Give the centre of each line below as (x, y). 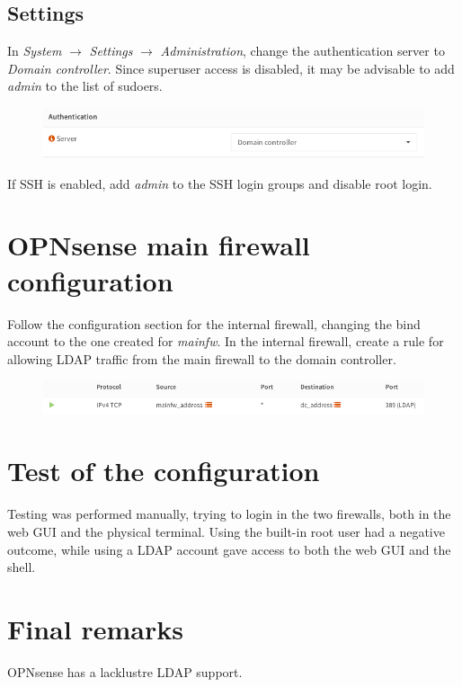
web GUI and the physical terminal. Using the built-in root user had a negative (226, 531)
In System (35, 51)
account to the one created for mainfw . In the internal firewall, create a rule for (226, 341)
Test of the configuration (164, 471)
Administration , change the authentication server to (302, 51)
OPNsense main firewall (159, 245)
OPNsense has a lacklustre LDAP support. (125, 671)
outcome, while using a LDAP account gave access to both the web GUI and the (229, 549)
